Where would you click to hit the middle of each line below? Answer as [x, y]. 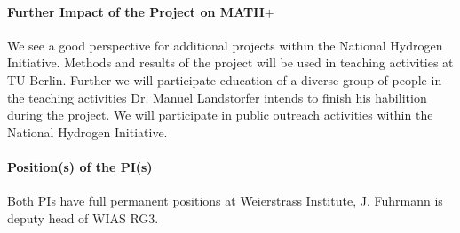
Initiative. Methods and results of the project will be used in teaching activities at [230, 62]
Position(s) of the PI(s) [80, 166]
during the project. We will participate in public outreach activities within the [220, 115]
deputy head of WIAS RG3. [83, 217]
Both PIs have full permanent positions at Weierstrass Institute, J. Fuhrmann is [225, 201]
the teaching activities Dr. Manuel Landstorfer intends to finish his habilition [217, 97]
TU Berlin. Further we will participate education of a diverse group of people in [225, 79]
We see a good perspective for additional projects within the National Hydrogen [225, 45]
